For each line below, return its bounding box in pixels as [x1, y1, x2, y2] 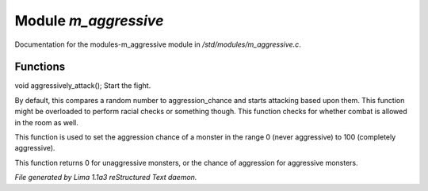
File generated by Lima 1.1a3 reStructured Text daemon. [14, 173, 197, 182]
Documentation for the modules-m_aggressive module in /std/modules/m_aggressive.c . [14, 40, 301, 49]
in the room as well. [14, 117, 78, 127]
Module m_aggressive [14, 12, 164, 29]
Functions [14, 60, 66, 74]
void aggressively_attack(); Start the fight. [14, 81, 151, 90]
